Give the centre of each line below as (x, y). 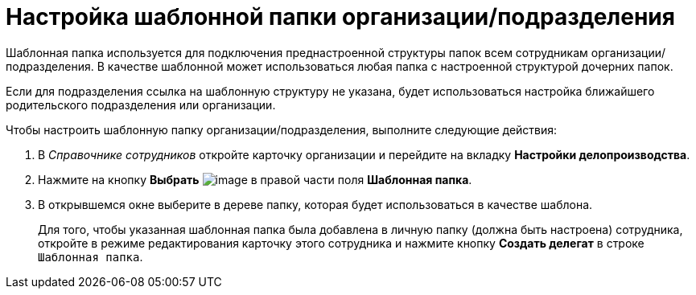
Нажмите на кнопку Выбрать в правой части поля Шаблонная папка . (255, 179)
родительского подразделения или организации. (141, 104)
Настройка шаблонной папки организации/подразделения (340, 17)
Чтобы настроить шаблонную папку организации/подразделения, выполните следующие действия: (282, 129)
